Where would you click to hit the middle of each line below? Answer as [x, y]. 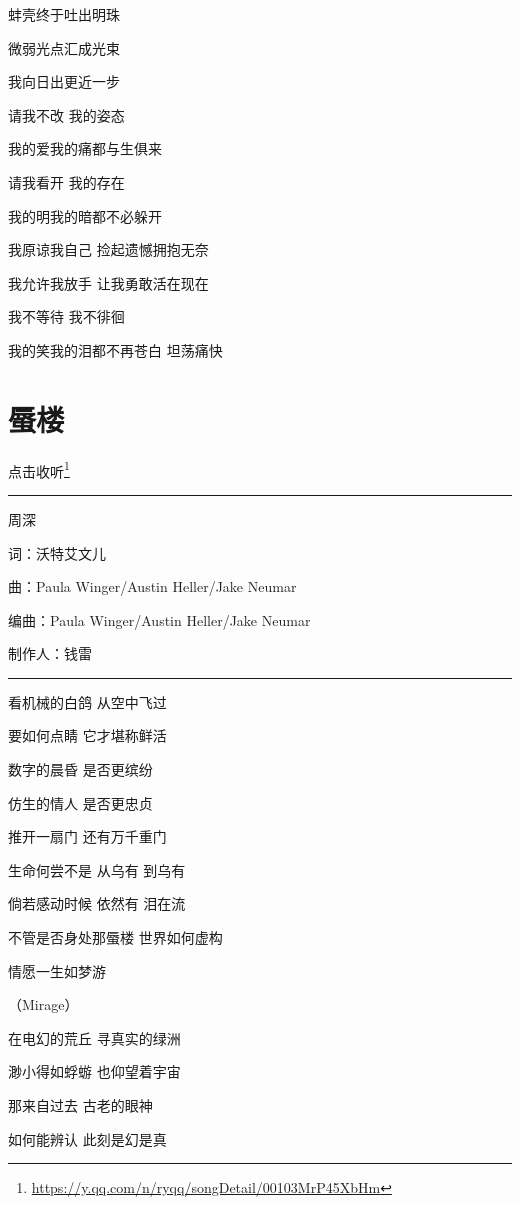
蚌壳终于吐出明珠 [64, 14]
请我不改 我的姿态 [66, 114]
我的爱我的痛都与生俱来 [85, 148]
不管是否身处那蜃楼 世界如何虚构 [115, 937]
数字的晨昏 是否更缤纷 [80, 769]
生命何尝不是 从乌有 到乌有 [97, 869]
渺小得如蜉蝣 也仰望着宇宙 [94, 1071]
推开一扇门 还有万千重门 [87, 836]
